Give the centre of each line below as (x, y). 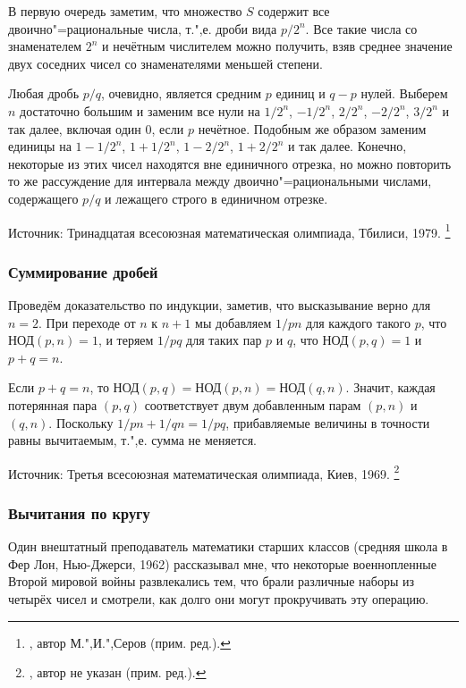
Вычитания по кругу (79, 512)
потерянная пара (53, 404)
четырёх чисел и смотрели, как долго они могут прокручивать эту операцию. (219, 599)
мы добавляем (233, 322)
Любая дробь (44, 93)
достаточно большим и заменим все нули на (140, 110)
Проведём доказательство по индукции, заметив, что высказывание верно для (220, 305)
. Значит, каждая (390, 387)
